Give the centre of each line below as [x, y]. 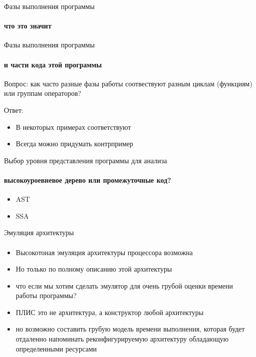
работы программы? [46, 295]
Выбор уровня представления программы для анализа [86, 160]
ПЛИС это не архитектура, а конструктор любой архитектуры [110, 312]
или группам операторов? [43, 93]
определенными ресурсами [56, 348]
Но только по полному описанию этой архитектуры [94, 269]
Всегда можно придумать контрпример [74, 144]
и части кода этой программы [53, 64]
